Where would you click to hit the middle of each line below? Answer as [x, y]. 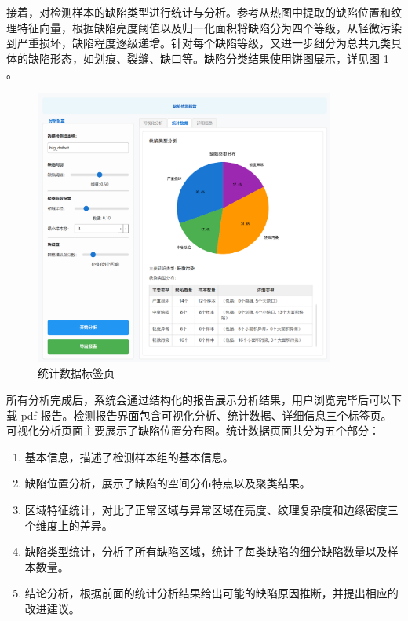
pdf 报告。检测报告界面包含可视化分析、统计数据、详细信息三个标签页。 [206, 415]
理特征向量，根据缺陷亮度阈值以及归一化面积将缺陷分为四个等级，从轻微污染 [204, 27]
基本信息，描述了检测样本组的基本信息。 [129, 456]
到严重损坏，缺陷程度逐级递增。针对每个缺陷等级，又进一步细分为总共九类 [199, 43]
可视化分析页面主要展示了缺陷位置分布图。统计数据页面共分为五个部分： [193, 430]
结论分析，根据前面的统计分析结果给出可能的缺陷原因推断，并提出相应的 [211, 593]
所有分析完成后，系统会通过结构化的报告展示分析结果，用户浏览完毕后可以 [199, 400]
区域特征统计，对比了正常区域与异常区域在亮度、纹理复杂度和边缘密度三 [211, 509]
